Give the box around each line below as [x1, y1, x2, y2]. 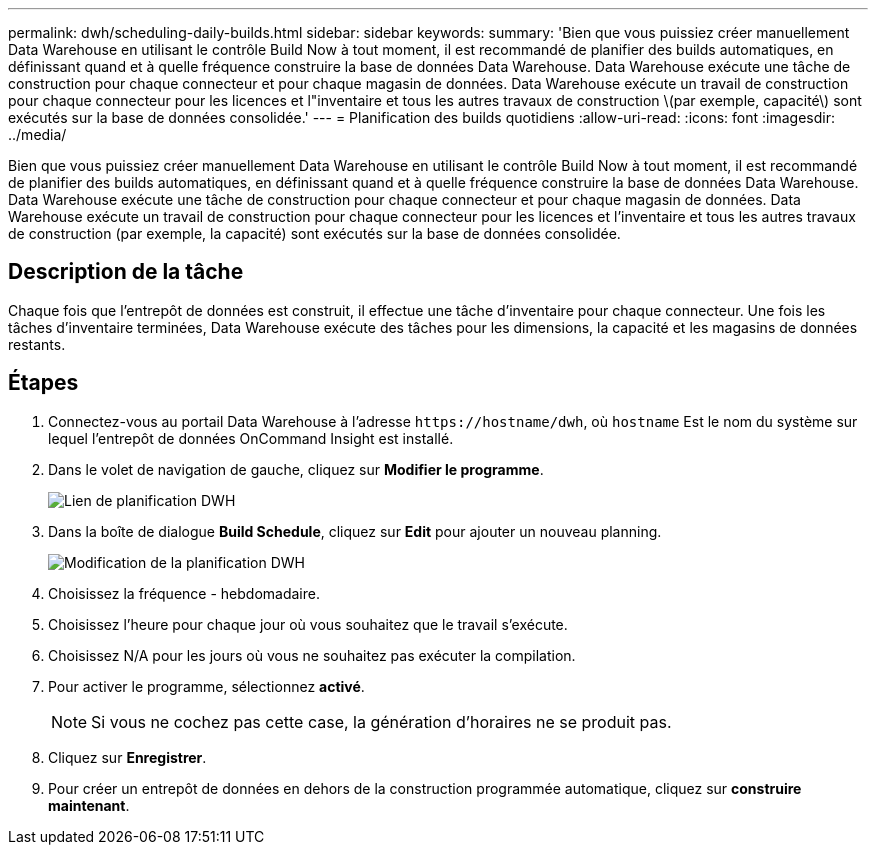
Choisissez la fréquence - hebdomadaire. [48, 584, 320, 602]
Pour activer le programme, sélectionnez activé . [48, 677, 365, 695]
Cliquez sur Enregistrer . [48, 748, 207, 766]
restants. [8, 335, 66, 353]
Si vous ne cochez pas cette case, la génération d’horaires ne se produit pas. [91, 711, 672, 732]
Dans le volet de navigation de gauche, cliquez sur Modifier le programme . [48, 460, 544, 478]
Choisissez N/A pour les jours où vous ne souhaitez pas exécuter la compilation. [48, 646, 576, 664]
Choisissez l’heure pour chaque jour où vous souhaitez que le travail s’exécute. [48, 615, 568, 633]
